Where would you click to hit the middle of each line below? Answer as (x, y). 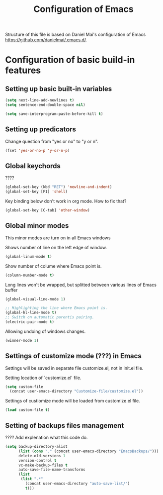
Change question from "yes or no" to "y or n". (52, 141)
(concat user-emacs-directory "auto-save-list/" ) (78, 484)
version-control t (37, 460)
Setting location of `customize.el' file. (43, 378)
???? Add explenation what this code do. (46, 437)
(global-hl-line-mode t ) (31, 313)
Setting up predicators (41, 130)
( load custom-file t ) (28, 410)
